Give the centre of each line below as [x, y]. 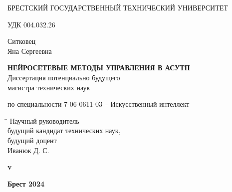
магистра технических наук [49, 87]
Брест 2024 [26, 183]
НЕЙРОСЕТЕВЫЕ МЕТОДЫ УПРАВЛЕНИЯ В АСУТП [99, 68]
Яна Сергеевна [30, 51]
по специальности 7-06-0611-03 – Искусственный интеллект [99, 104]
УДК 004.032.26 [31, 24]
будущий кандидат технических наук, [64, 130]
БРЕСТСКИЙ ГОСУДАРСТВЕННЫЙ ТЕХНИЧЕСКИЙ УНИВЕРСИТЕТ [118, 7]
